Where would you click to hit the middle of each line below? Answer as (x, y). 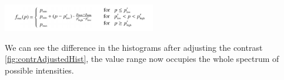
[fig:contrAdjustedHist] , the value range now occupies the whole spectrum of (142, 59)
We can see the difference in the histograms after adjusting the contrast (134, 47)
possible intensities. (39, 70)
